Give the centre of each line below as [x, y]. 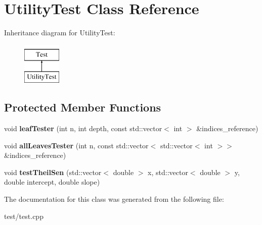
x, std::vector [168, 172]
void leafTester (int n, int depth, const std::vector [83, 128]
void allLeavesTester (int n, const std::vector [76, 145]
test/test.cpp [24, 216]
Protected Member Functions [83, 107]
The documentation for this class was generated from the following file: [114, 199]
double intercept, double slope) [52, 182]
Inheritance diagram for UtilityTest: [60, 33]
